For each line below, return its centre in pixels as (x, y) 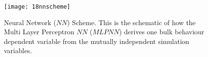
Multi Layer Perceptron (39, 32)
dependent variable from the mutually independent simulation (97, 41)
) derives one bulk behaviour (162, 32)
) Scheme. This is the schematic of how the (131, 22)
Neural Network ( (30, 22)
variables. (18, 50)
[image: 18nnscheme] (37, 7)
